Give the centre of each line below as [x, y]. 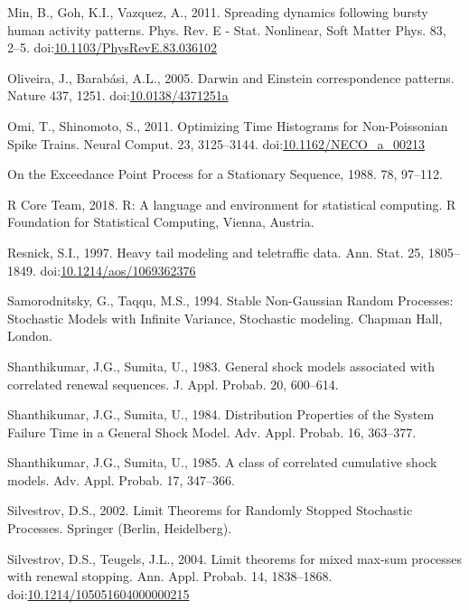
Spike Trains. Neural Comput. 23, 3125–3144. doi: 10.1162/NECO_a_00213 [216, 143]
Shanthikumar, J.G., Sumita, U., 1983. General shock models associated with [221, 366]
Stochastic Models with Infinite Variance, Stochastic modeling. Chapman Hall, [225, 318]
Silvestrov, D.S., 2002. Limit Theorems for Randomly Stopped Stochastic [210, 510]
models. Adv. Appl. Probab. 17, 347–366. [121, 479]
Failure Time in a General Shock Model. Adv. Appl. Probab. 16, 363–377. [212, 432]
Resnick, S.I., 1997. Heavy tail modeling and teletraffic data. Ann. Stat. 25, [216, 252]
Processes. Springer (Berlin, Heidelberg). [120, 528]
